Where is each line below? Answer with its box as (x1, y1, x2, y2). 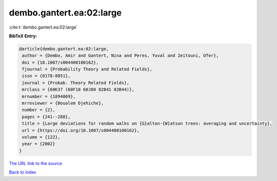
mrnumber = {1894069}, (22, 94, 76, 99)
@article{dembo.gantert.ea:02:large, (19, 46, 109, 51)
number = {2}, (22, 107, 55, 113)
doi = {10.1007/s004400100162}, (22, 60, 99, 65)
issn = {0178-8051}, (22, 73, 71, 79)
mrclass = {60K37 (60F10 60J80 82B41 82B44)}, (22, 87, 134, 92)
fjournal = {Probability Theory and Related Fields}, (22, 66, 152, 72)
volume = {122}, (22, 134, 61, 140)
